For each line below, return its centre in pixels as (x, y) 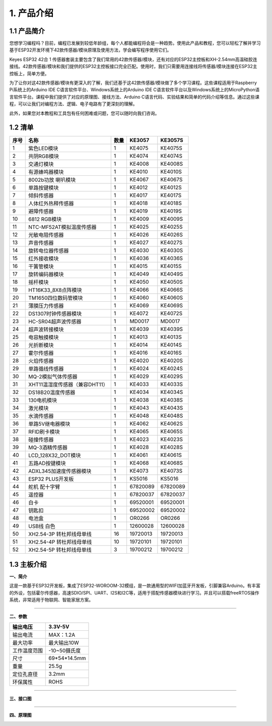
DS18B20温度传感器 (52, 392)
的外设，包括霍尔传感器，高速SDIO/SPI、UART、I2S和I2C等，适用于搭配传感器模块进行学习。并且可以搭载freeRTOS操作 (134, 592)
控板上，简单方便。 (29, 74)
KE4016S (171, 353)
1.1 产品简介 (27, 31)
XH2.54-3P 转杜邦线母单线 (60, 534)
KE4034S (172, 392)
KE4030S (172, 250)
